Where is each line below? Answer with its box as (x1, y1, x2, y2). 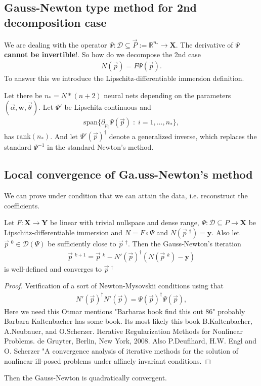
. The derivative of (176, 39, 233, 50)
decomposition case (4, 14, 107, 30)
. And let (50, 131, 78, 141)
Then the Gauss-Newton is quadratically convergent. (4, 372, 167, 383)
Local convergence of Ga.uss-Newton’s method (4, 166, 253, 182)
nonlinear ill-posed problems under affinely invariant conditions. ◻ (4, 355, 211, 366)
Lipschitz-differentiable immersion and (4, 227, 123, 237)
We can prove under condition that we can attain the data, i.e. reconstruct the (4, 190, 248, 200)
